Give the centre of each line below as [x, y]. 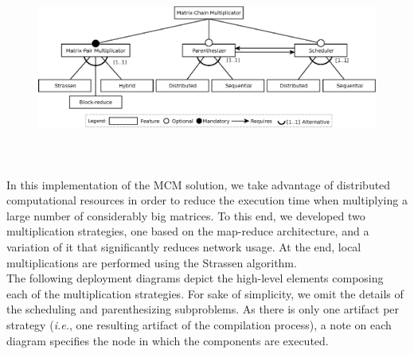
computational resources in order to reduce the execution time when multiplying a [207, 200]
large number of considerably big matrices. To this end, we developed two [186, 215]
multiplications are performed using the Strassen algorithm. [152, 262]
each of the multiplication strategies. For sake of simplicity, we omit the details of [205, 293]
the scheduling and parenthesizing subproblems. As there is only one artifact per [203, 309]
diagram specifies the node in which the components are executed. [168, 340]
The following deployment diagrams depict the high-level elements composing [195, 278]
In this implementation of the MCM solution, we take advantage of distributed [199, 184]
